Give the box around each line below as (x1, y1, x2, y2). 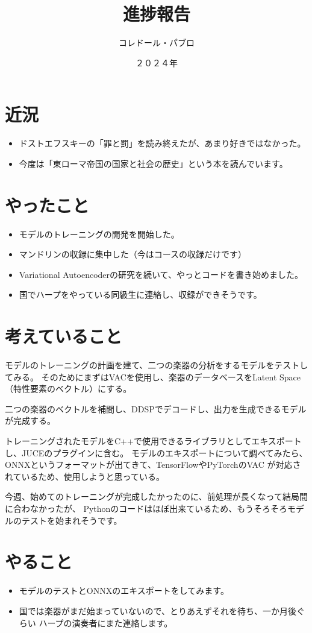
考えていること (5, 324, 122, 348)
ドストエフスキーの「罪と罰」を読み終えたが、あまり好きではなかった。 (19, 137, 306, 150)
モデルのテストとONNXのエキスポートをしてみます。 (19, 584, 229, 597)
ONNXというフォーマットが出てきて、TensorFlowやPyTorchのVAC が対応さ (5, 458, 301, 471)
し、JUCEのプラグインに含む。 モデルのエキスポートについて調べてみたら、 (5, 446, 308, 459)
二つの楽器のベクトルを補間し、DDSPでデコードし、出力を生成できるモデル (5, 402, 307, 415)
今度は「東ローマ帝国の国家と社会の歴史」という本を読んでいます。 (19, 157, 288, 169)
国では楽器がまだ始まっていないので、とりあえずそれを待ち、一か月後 (19, 604, 296, 617)
